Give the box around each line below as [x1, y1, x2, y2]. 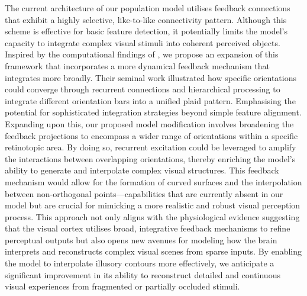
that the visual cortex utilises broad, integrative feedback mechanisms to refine [5, 222, 290, 234]
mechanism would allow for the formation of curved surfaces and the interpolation [5, 175, 302, 188]
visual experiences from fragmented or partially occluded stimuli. [5, 280, 240, 292]
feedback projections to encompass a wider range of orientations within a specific [5, 129, 298, 141]
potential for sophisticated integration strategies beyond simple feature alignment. [5, 106, 302, 118]
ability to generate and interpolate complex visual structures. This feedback [5, 164, 279, 176]
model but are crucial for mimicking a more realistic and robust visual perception [5, 199, 300, 211]
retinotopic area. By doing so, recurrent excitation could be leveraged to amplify [5, 141, 296, 153]
